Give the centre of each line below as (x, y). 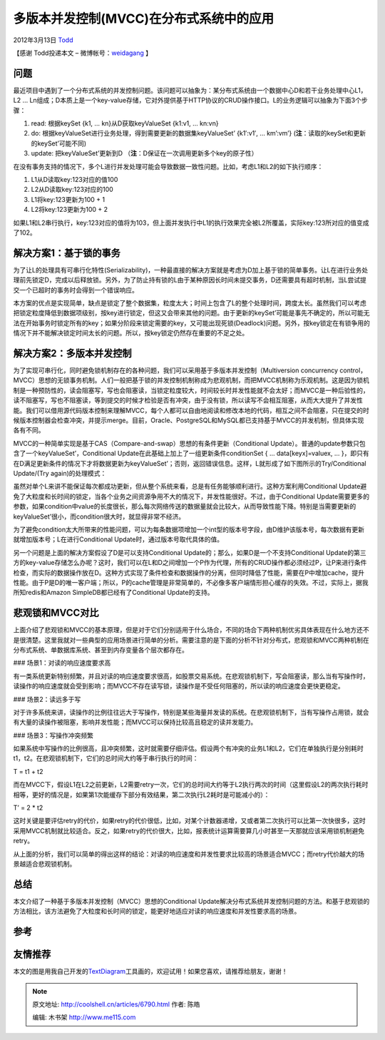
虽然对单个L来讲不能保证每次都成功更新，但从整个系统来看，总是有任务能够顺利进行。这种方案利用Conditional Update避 (190, 486)
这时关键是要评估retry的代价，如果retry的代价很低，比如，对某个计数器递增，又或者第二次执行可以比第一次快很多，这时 (190, 821)
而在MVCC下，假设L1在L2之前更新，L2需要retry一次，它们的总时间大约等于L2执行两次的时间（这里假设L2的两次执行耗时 (191, 785)
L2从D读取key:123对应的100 (72, 190)
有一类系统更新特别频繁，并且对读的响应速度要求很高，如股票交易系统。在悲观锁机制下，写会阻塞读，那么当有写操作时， (191, 676)
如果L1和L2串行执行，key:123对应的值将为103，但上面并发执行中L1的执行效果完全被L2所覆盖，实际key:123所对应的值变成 (191, 223)
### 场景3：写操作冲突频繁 (53, 735)
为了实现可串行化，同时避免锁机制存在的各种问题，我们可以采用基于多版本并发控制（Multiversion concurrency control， (190, 370)
